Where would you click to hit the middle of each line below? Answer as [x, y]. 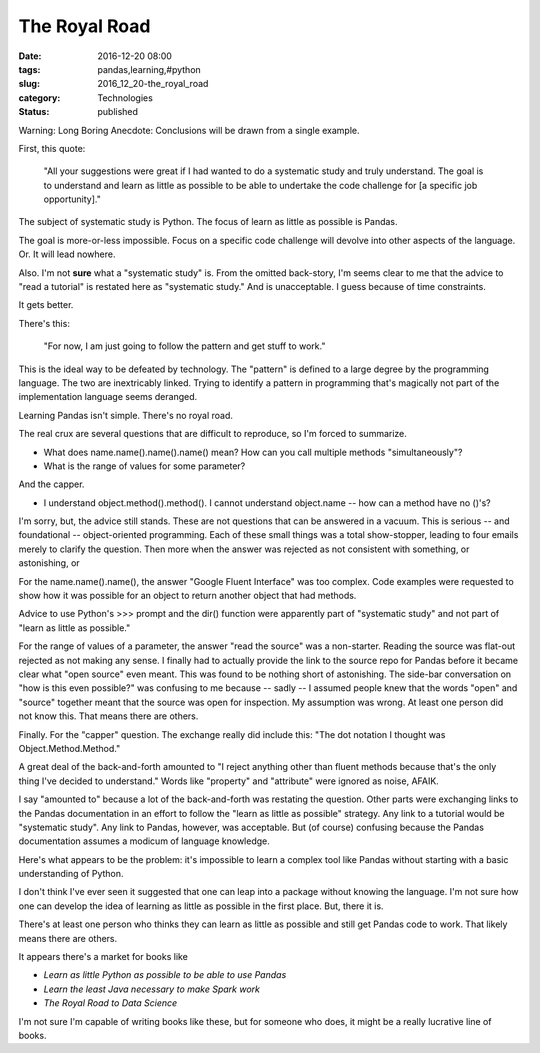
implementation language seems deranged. [108, 397]
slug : [29, 84]
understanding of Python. [71, 874]
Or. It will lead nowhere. [67, 254]
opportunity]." [72, 199]
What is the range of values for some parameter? [144, 466]
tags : [29, 69]
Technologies [125, 97]
